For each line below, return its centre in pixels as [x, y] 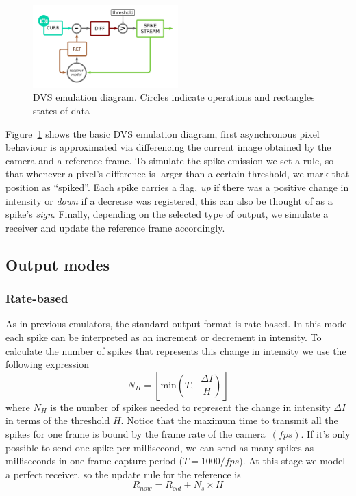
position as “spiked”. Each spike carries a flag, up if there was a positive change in [177, 187]
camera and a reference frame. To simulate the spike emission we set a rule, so [170, 160]
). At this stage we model [292, 461]
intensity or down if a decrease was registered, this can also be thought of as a [169, 200]
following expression [47, 364]
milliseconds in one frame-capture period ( [94, 461]
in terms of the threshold [58, 420]
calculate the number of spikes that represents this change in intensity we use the [176, 350]
